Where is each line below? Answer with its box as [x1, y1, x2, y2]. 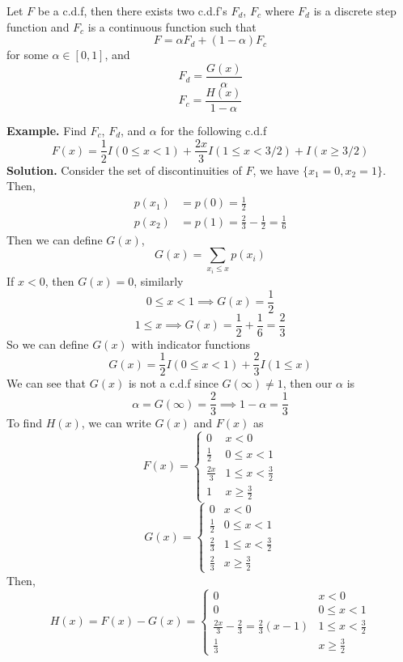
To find [6, 414, 42, 431]
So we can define [6, 335, 89, 352]
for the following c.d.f [160, 121, 267, 138]
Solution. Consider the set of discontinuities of [6, 161, 242, 178]
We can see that [6, 375, 87, 392]
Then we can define [6, 231, 103, 248]
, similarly [134, 273, 184, 290]
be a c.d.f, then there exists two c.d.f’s [37, 2, 227, 19]
